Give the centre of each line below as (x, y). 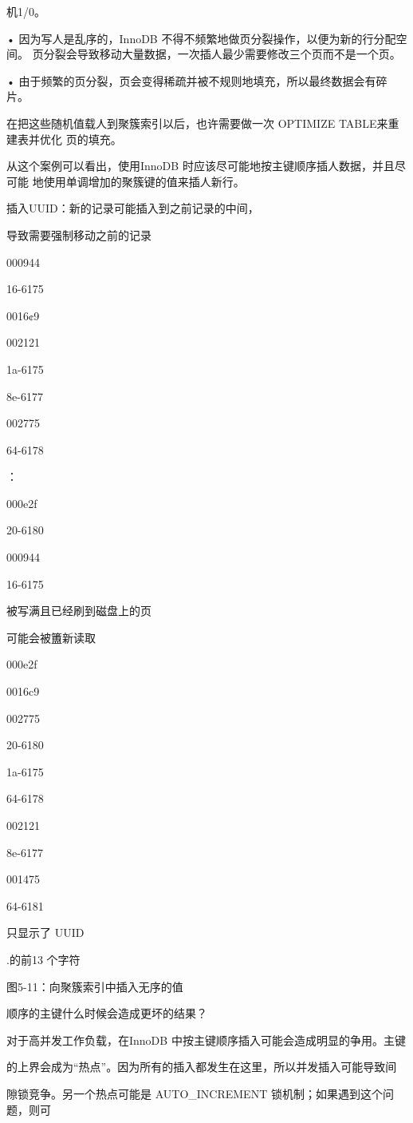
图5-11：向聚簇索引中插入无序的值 (95, 986)
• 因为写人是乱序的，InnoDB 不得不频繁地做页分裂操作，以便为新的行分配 (201, 38)
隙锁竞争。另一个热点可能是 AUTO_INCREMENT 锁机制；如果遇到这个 (195, 1093)
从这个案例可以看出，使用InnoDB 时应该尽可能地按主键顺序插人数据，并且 (201, 166)
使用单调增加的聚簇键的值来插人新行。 (144, 181)
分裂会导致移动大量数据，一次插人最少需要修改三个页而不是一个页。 (222, 54)
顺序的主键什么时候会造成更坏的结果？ (107, 1013)
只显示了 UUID (45, 933)
